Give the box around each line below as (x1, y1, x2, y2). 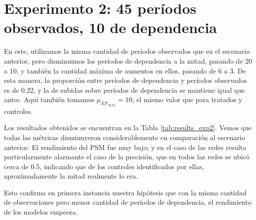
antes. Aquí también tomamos (4, 94, 95, 105)
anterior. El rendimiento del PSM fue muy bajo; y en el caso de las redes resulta (4, 142, 247, 152)
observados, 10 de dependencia (4, 17, 217, 37)
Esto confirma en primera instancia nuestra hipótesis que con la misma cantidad (4, 187, 247, 197)
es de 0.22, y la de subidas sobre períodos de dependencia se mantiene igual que (4, 84, 245, 95)
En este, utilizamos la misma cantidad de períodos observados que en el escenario (4, 46, 250, 56)
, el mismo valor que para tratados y (132, 94, 243, 105)
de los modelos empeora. (4, 207, 78, 217)
